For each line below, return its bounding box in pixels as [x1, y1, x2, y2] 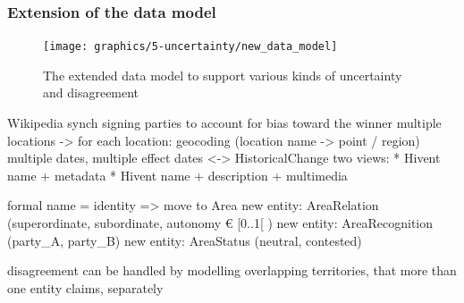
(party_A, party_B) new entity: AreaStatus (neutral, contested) [7, 231, 362, 249]
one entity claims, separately [7, 278, 164, 297]
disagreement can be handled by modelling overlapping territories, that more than [7, 261, 457, 280]
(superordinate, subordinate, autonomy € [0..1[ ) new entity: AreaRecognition [7, 214, 433, 232]
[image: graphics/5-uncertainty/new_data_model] [43, 40, 338, 54]
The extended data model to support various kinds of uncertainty [43, 65, 402, 84]
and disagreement [43, 83, 139, 102]
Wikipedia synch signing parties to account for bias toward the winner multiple [7, 114, 442, 132]
